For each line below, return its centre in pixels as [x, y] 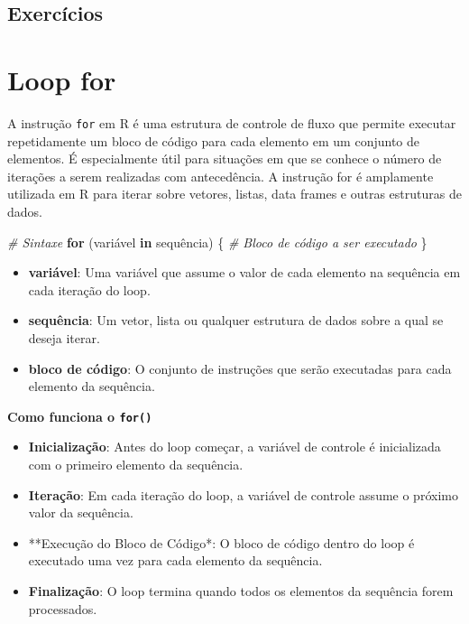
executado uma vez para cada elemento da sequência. [175, 560]
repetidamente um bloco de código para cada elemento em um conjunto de [213, 140]
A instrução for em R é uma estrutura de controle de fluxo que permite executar [232, 122]
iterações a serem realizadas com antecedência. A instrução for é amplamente [221, 176]
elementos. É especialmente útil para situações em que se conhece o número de [225, 158]
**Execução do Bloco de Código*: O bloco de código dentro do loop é [221, 542]
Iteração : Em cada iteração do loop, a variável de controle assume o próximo [243, 494]
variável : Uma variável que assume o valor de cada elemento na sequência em [244, 272]
